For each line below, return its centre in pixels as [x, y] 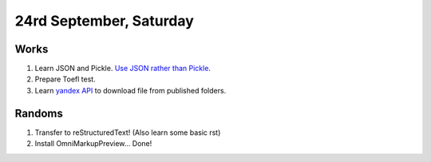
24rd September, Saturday [105, 21]
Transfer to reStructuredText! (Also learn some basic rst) [128, 132]
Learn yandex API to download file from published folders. [130, 90]
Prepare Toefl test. [65, 79]
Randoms [39, 113]
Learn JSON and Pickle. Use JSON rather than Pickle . [123, 69]
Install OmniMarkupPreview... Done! [93, 144]
